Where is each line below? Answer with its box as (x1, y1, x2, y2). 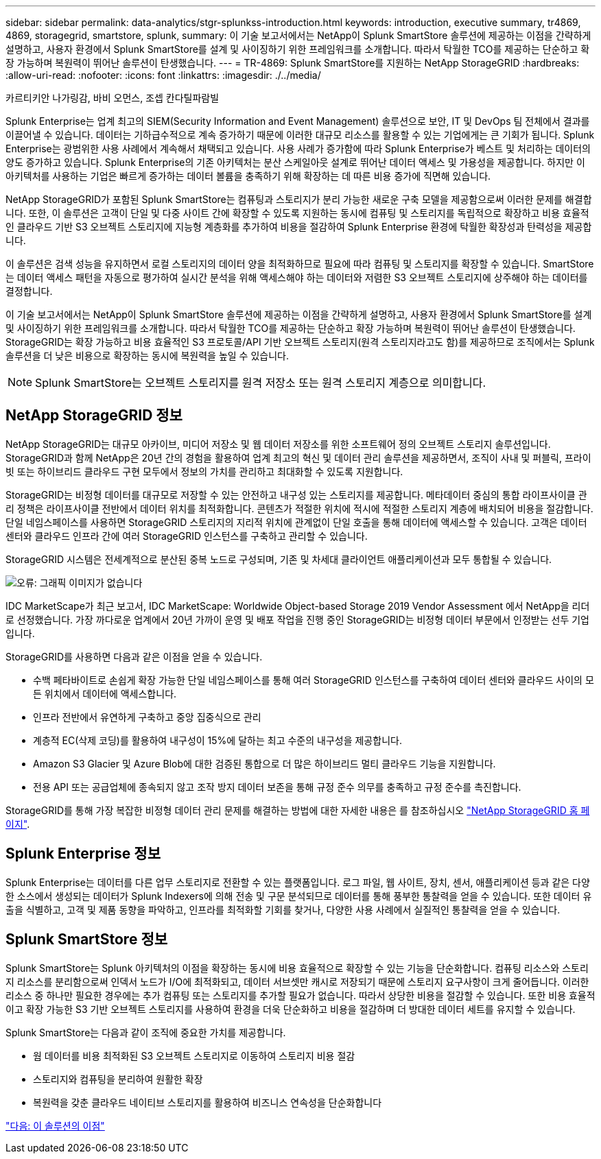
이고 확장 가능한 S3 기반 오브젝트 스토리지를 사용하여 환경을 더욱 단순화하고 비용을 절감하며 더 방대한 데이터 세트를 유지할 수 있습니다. (5, 1003, 576, 1015)
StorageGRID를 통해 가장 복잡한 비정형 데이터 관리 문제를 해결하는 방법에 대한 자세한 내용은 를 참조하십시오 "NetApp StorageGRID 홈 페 (5, 804, 590, 816)
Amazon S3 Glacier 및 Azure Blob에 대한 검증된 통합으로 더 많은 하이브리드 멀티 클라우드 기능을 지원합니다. (33, 757, 496, 769)
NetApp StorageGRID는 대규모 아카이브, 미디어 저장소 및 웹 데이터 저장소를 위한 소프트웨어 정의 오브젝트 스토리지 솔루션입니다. (5, 438, 551, 450)
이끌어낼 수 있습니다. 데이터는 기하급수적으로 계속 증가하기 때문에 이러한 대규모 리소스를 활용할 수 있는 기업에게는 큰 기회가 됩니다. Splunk (5, 129, 595, 141)
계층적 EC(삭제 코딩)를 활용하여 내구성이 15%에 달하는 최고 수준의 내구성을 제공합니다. (33, 734, 402, 746)
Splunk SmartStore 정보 (5, 931, 168, 948)
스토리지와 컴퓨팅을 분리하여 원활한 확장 (33, 1073, 203, 1085)
